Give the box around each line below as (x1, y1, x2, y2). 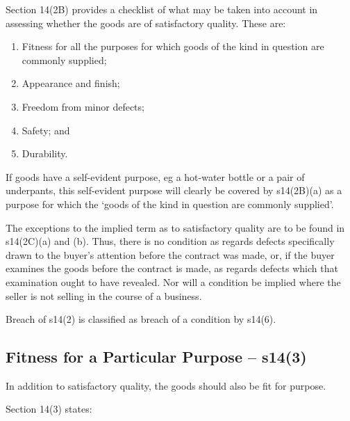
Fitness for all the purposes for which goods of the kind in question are (22, 39, 324, 54)
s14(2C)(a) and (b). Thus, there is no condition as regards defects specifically (6, 234, 335, 248)
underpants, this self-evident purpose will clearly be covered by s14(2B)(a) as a (6, 183, 342, 198)
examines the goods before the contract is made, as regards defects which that (6, 261, 338, 276)
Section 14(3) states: (6, 402, 92, 416)
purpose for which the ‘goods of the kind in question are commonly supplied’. (6, 196, 334, 211)
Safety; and (22, 122, 70, 137)
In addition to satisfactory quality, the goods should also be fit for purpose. (6, 378, 326, 392)
